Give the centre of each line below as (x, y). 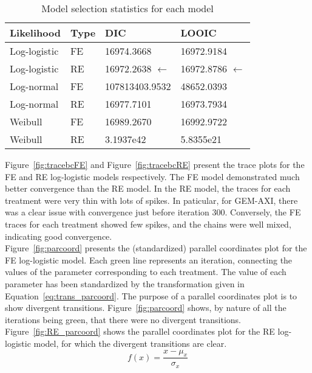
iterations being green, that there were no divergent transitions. (123, 319)
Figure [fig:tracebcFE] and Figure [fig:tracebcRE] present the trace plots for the (155, 164)
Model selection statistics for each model (127, 8)
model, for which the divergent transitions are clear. (130, 343)
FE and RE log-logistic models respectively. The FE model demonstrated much (152, 176)
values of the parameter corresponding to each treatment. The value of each (146, 272)
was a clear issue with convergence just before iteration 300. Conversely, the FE (153, 212)
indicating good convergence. (59, 236)
